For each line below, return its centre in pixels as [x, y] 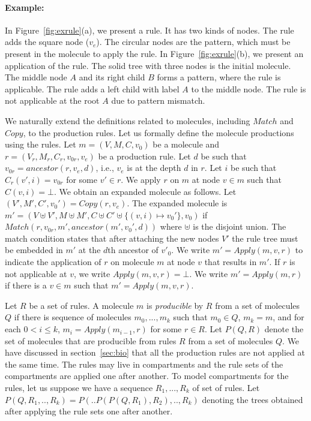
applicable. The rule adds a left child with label [92, 88]
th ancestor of [133, 250]
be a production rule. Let [144, 156]
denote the [284, 329]
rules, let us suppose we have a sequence [79, 388]
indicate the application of [53, 262]
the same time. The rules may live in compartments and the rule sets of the [144, 364]
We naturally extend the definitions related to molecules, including [128, 120]
